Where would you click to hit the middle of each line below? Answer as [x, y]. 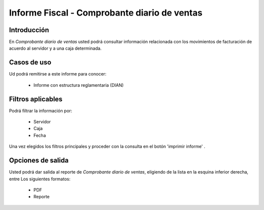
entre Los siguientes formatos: [40, 179]
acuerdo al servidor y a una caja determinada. [55, 48]
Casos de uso [30, 63]
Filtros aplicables [36, 99]
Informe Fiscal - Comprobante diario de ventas [106, 13]
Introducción [29, 30]
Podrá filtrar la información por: [41, 111]
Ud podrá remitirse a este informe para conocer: [58, 74]
